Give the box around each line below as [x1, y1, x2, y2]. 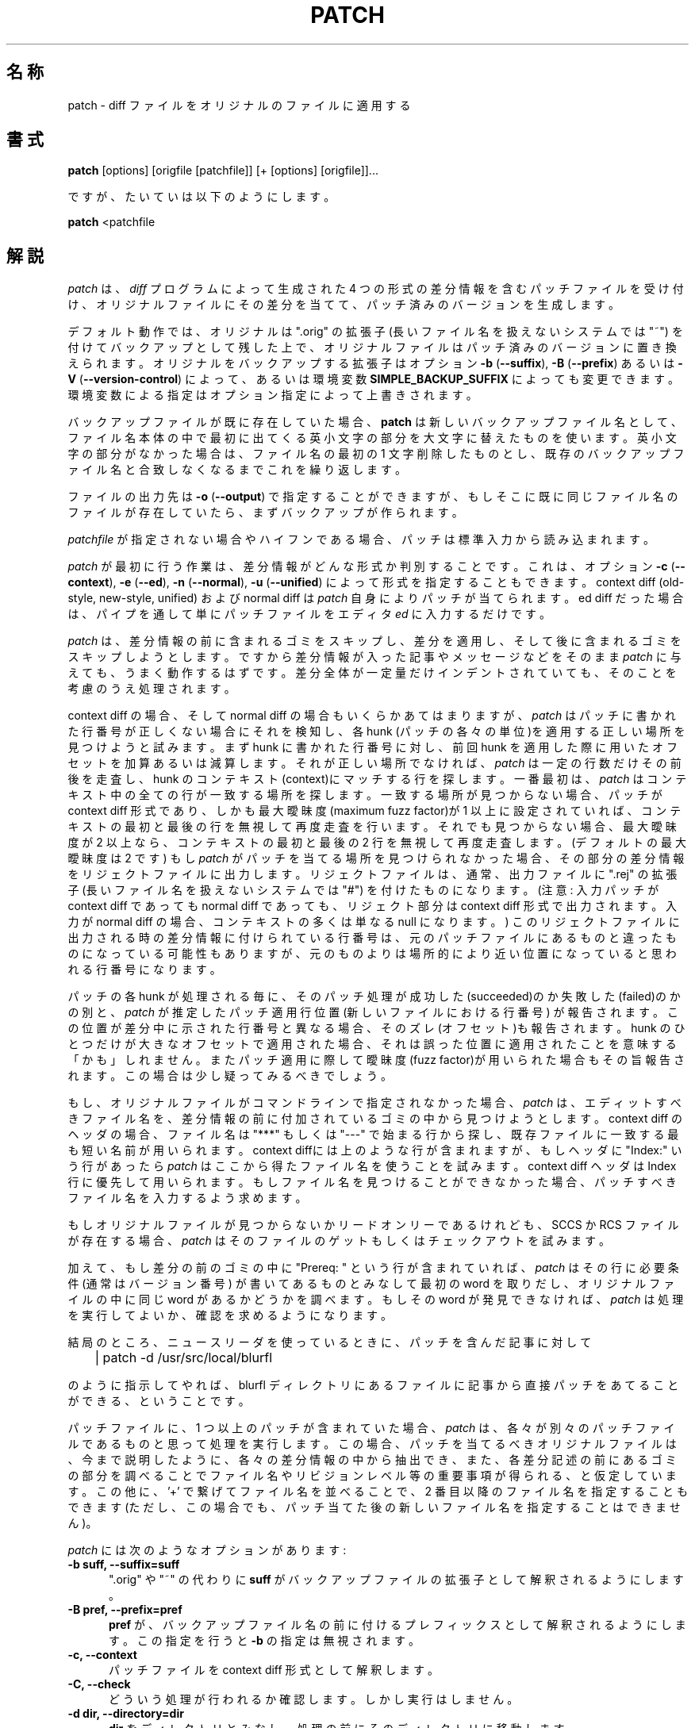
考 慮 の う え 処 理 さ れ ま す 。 [67, 682, 236, 696]
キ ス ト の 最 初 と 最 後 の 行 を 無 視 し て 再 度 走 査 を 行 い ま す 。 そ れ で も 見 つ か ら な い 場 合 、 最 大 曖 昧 [67, 820, 677, 834]
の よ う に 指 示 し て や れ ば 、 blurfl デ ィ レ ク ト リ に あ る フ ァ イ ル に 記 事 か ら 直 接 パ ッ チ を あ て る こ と [67, 1378, 679, 1392]
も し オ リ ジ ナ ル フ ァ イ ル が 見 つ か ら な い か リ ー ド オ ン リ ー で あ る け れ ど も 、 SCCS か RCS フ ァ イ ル [67, 1218, 679, 1232]
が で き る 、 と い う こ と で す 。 [67, 1394, 250, 1408]
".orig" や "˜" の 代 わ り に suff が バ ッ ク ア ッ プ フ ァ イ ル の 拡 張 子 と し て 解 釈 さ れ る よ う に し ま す [109, 1572, 684, 1587]
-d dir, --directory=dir [67, 1707, 184, 1721]
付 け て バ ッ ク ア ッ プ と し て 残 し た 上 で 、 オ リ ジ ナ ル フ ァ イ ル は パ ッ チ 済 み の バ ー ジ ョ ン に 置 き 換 [67, 340, 677, 355]
